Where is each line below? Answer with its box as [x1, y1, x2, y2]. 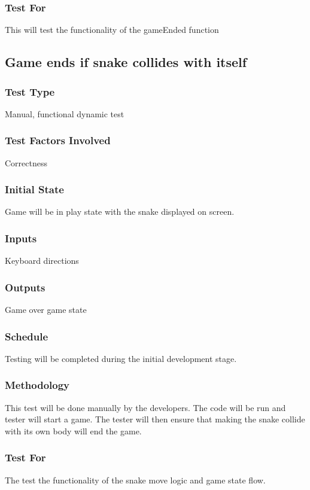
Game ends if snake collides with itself [5, 53, 247, 71]
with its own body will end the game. [5, 424, 142, 437]
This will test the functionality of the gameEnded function [5, 23, 219, 36]
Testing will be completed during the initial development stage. [5, 352, 237, 364]
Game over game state [5, 303, 87, 316]
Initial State [5, 182, 64, 197]
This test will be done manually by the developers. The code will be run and [5, 401, 286, 413]
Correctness [5, 156, 47, 169]
